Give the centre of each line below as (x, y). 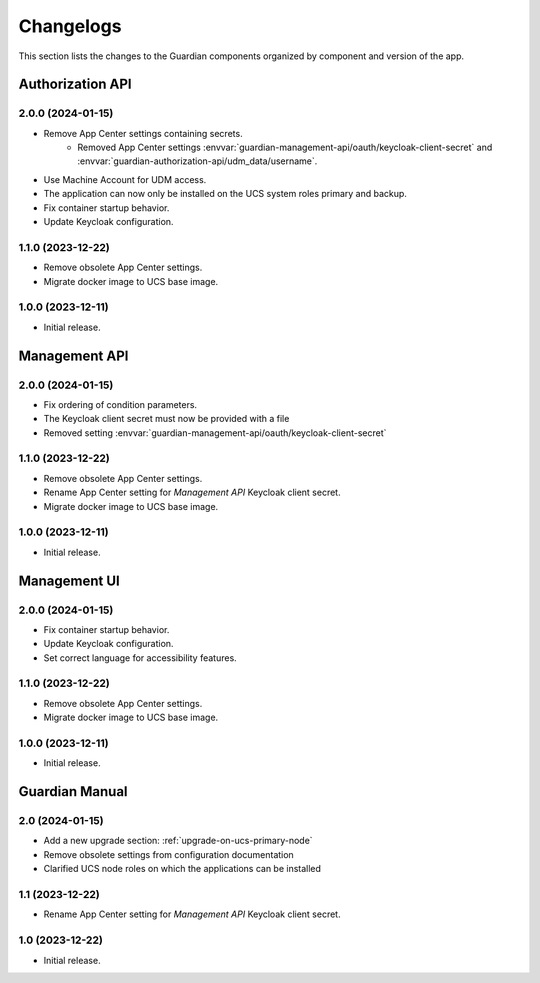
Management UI (69, 580)
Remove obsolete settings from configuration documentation (168, 854)
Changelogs (70, 26)
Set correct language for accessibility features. (140, 657)
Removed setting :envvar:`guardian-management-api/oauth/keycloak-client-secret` (215, 432)
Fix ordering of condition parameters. (120, 404)
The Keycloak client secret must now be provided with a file (166, 419)
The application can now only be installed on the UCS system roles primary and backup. (225, 194)
